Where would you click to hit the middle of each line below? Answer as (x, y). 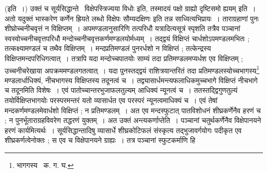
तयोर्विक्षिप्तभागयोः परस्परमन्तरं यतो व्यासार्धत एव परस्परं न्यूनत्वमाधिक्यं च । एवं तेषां (111, 100)
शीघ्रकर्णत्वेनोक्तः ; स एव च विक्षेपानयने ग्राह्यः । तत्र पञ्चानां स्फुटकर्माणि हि (100, 140)
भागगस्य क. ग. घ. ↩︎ (45, 165)
